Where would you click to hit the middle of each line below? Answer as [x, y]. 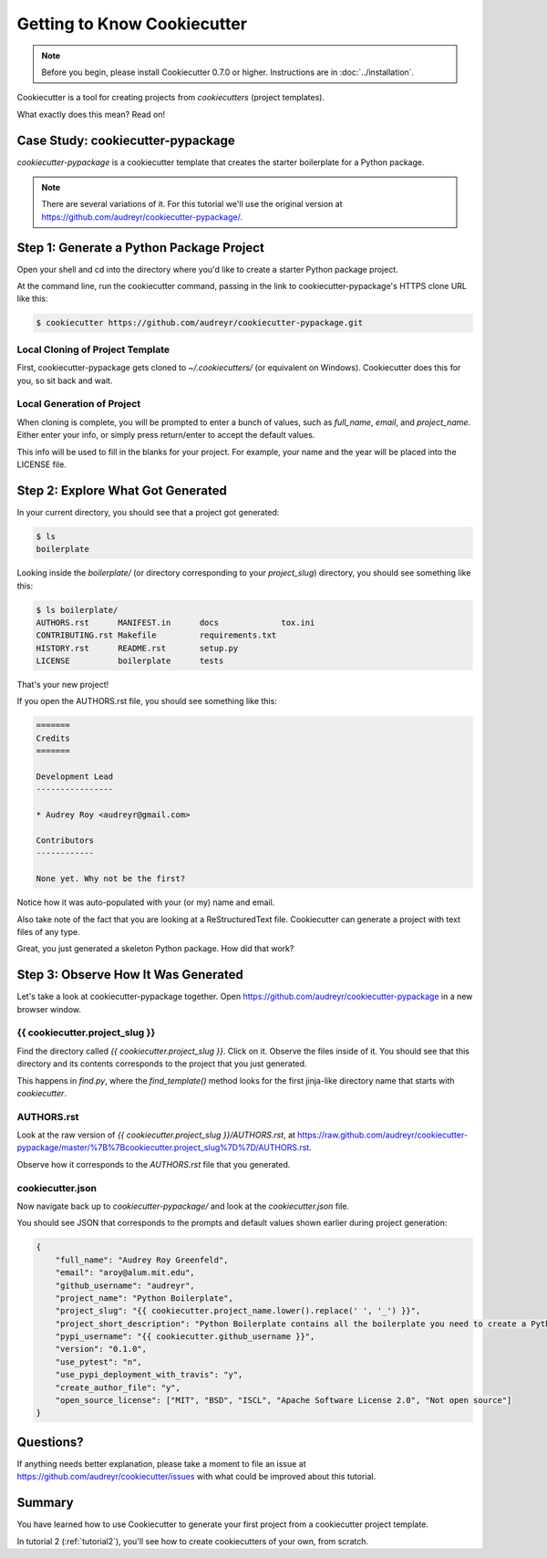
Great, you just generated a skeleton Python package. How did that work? [155, 949]
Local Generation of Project [79, 404]
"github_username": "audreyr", [125, 1285]
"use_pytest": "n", [99, 1362]
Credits [53, 738]
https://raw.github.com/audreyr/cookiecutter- [383, 1135]
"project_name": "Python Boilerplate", [144, 1298]
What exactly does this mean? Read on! [91, 114]
